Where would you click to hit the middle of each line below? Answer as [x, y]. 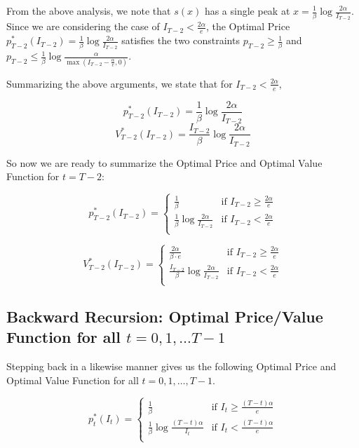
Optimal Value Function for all [73, 380]
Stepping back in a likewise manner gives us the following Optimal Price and [171, 366]
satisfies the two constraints [181, 40]
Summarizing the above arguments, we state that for [120, 83]
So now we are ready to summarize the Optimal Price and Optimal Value [164, 162]
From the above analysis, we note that [89, 11]
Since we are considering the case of [83, 26]
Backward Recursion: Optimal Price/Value [165, 316]
